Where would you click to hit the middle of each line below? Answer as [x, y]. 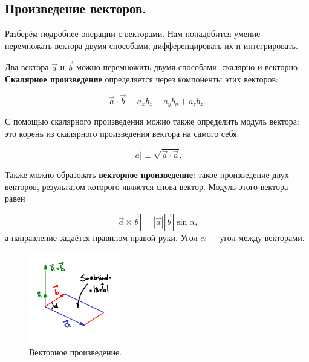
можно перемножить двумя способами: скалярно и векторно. [188, 67]
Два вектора [27, 67]
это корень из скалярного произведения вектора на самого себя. [122, 133]
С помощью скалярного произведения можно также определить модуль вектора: [152, 121]
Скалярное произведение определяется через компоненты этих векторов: [141, 79]
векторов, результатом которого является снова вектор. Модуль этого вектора [147, 186]
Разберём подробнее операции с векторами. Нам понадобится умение [133, 34]
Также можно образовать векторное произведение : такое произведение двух [147, 175]
